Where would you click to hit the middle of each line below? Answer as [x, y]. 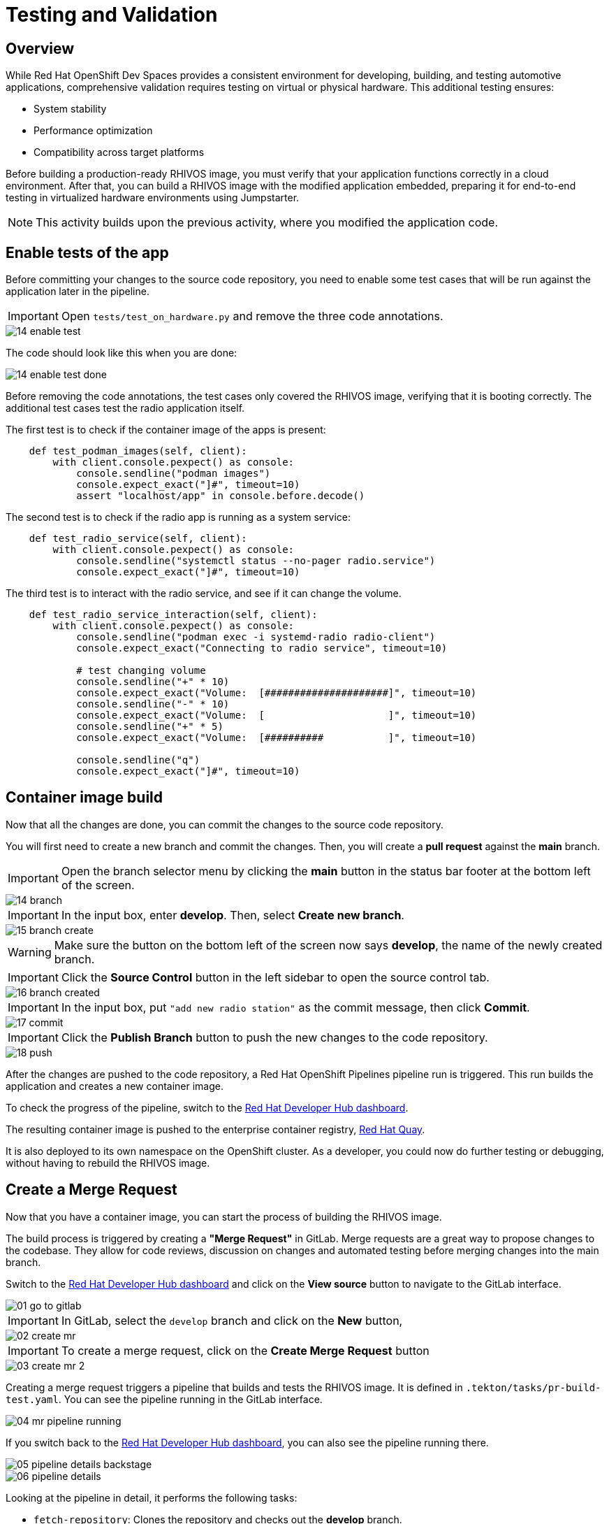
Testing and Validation [112, 15]
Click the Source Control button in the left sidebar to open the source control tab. [275, 977]
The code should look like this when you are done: [122, 353]
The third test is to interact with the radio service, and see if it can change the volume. [204, 594]
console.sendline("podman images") [174, 474]
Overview [40, 48]
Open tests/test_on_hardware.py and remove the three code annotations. [252, 316]
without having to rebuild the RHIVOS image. [108, 1163]
